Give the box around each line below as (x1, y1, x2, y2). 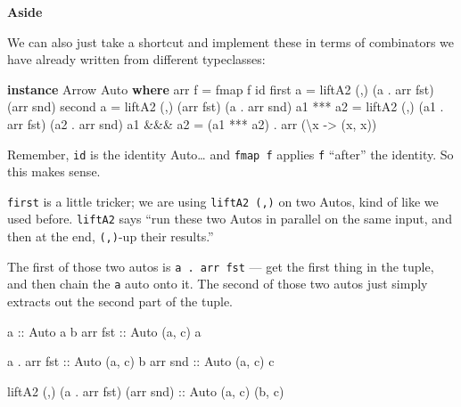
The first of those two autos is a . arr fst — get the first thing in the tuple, (7, 256, 434, 275)
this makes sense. (7, 162, 101, 181)
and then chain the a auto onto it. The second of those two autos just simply (7, 274, 428, 293)
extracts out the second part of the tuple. (7, 292, 234, 311)
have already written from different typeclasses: (7, 50, 266, 69)
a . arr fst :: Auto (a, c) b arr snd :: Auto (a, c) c (7, 352, 275, 370)
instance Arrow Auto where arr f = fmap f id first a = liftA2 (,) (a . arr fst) (7, 79, 434, 98)
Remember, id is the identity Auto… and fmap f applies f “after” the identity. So (7, 144, 454, 163)
